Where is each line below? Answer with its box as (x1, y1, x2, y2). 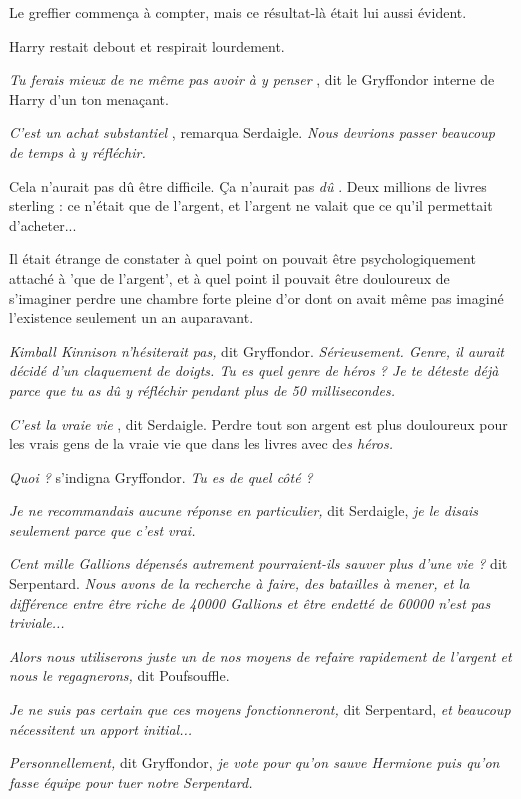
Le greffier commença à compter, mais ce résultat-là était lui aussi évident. (9, 2, 467, 22)
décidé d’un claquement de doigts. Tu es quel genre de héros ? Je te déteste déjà (9, 360, 499, 381)
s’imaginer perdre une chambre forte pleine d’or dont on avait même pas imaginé (9, 287, 504, 308)
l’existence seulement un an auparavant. (9, 307, 254, 328)
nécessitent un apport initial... (9, 718, 193, 739)
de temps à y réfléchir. (9, 141, 146, 162)
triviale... (9, 612, 65, 633)
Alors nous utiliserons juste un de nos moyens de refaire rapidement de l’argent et (9, 645, 512, 666)
